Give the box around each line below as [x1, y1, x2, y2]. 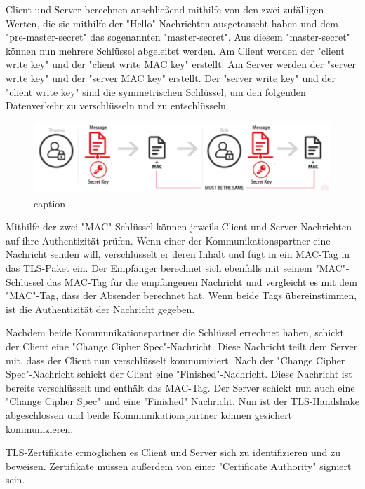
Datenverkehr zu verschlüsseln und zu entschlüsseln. [6, 98, 229, 113]
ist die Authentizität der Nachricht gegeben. [6, 301, 195, 316]
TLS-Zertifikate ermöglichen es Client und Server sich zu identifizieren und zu [6, 445, 340, 460]
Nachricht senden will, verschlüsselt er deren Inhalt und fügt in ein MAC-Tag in [6, 247, 350, 261]
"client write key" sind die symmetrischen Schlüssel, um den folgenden [6, 84, 306, 99]
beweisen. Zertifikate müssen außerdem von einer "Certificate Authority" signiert [6, 458, 352, 473]
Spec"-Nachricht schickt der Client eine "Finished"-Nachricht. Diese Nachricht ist [6, 366, 352, 381]
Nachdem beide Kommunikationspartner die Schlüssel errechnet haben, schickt [6, 325, 344, 340]
